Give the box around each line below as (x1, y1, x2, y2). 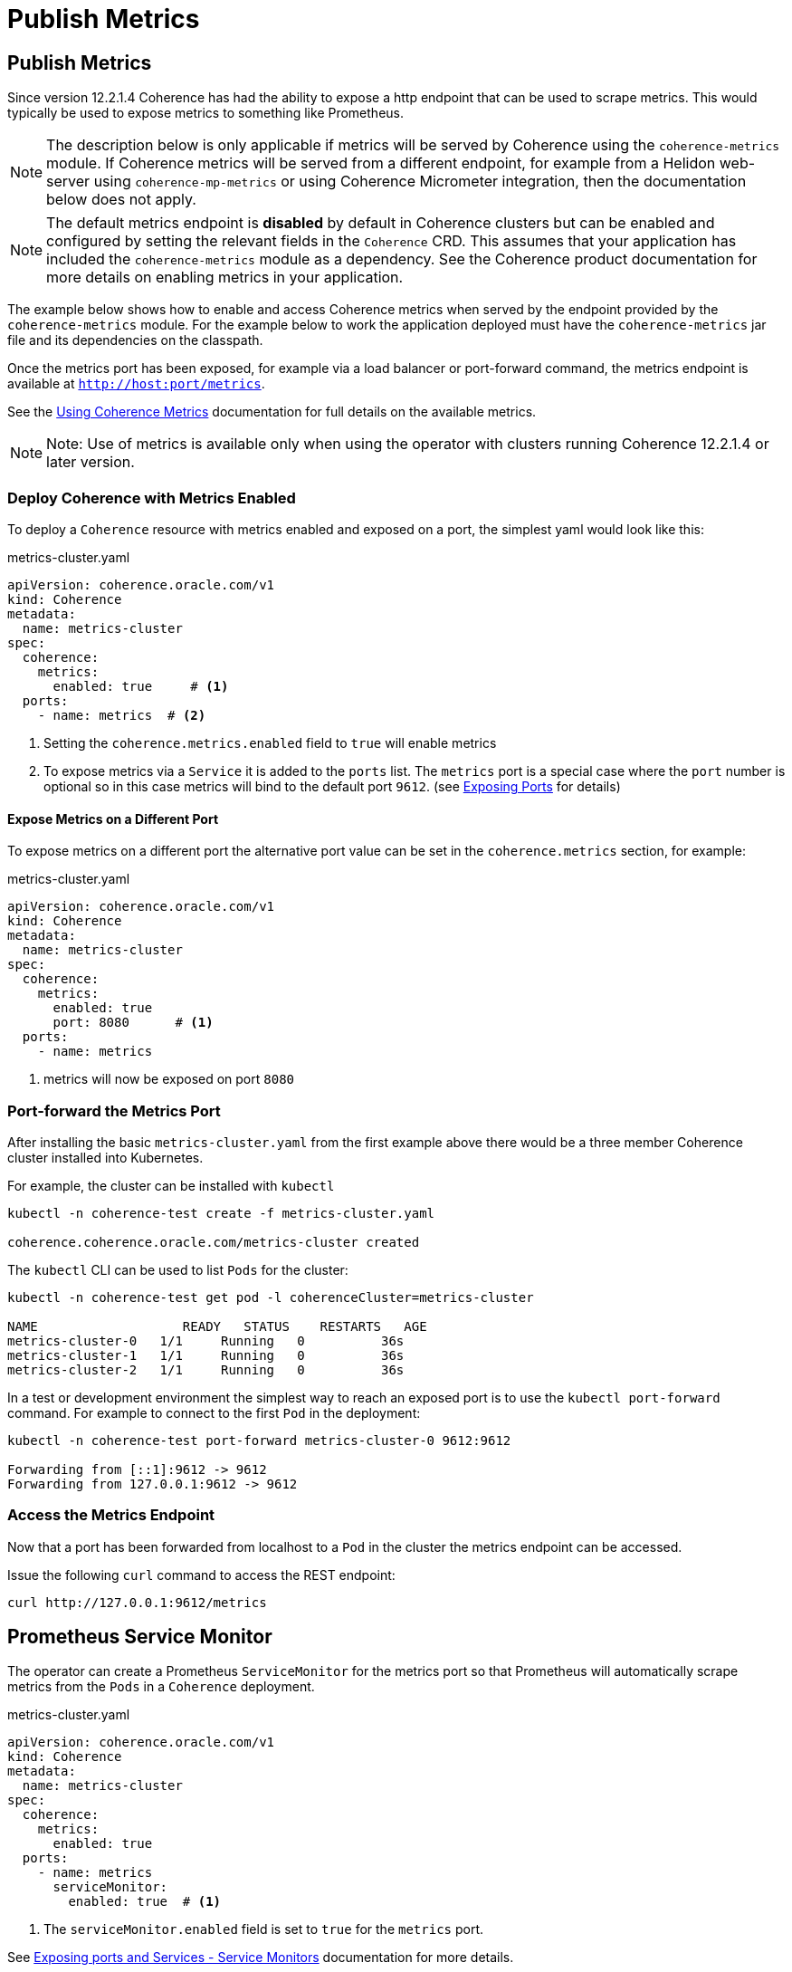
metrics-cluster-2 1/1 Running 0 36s (7, 1362, 405, 1377)
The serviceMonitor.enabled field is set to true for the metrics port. (43, 1921, 484, 1938)
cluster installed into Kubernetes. (7, 1149, 204, 1165)
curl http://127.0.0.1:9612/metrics (7, 1594, 267, 1610)
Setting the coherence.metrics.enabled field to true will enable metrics (43, 734, 497, 751)
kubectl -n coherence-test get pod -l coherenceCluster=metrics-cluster (7, 1289, 534, 1305)
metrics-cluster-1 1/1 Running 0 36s (7, 1347, 405, 1363)
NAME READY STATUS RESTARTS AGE (7, 1318, 427, 1334)
